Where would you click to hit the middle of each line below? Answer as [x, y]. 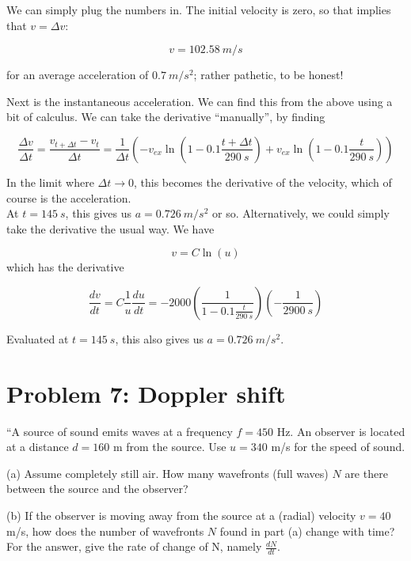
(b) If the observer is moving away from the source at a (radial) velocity [181, 516]
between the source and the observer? [97, 489]
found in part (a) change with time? [307, 531]
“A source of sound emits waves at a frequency [120, 431]
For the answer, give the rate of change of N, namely [134, 546]
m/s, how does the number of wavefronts [105, 531]
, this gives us [99, 213]
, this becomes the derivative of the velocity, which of [263, 182]
